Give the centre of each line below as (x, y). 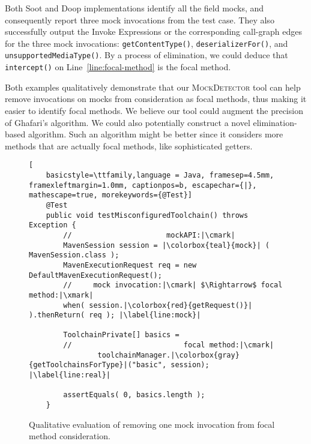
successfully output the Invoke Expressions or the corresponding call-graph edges (153, 31)
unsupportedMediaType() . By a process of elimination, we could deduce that (146, 55)
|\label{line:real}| (70, 375)
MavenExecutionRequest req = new (130, 265)
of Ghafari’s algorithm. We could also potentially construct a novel (128, 122)
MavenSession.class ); (74, 255)
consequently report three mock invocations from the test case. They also (140, 19)
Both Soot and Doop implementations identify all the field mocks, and (134, 8)
